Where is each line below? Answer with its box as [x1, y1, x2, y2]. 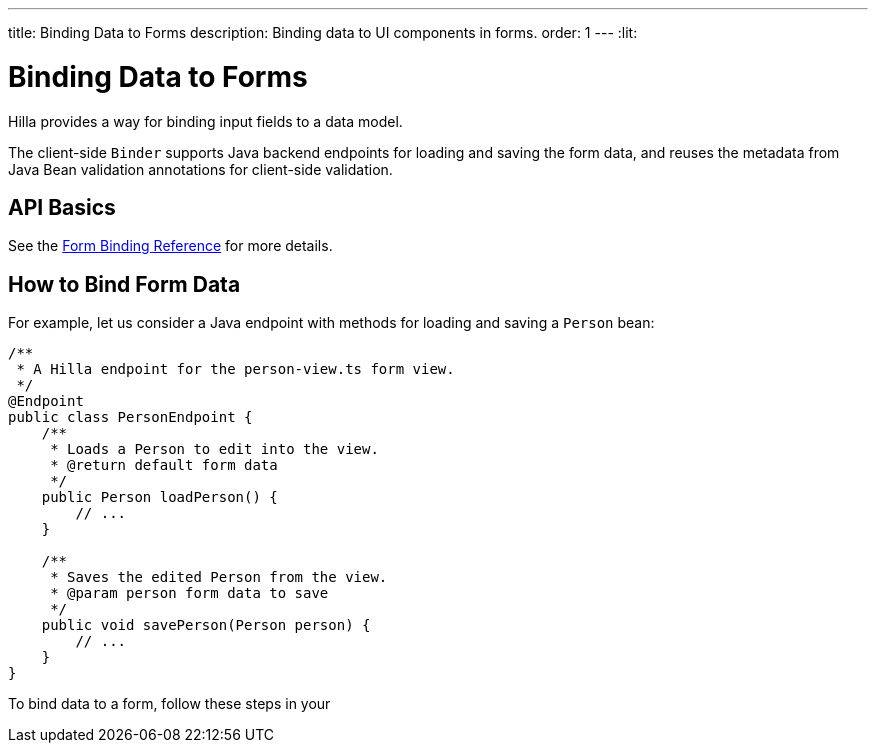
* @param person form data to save [50, 585, 329, 602]
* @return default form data [50, 457, 278, 474]
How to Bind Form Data [8, 271, 241, 297]
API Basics [8, 194, 116, 220]
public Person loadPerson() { [41, 489, 278, 506]
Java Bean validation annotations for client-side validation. [8, 160, 393, 178]
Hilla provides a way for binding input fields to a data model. [8, 112, 403, 130]
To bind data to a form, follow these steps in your [8, 695, 331, 713]
